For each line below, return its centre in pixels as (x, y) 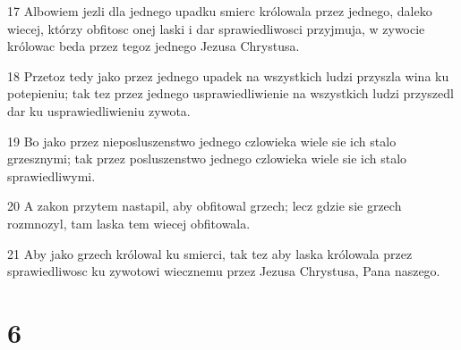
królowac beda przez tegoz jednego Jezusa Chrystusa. (154, 46)
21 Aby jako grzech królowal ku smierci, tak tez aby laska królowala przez (210, 253)
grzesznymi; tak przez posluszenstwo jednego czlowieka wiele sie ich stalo (207, 158)
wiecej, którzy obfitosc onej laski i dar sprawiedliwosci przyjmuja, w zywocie (216, 28)
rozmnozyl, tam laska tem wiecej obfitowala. (129, 223)
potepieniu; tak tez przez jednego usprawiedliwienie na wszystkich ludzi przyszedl (230, 93)
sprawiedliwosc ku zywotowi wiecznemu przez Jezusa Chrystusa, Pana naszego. (224, 271)
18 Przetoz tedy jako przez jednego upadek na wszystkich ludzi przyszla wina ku (228, 75)
